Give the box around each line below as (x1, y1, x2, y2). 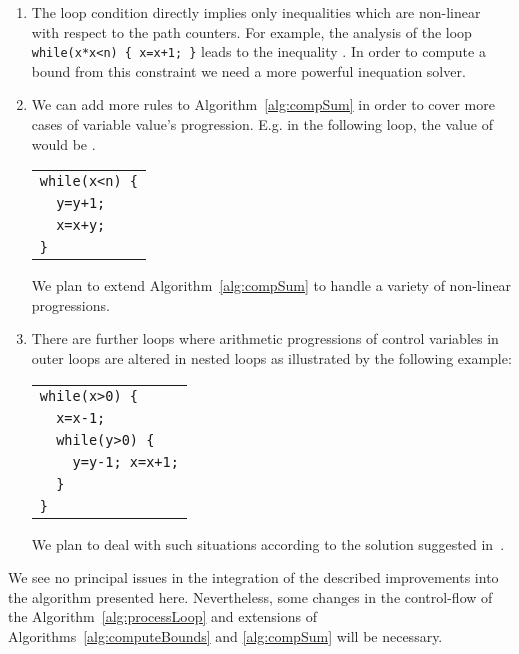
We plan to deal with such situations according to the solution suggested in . (31, 533, 505, 554)
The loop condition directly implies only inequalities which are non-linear (31, 2, 481, 22)
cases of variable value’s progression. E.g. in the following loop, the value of (31, 114, 493, 135)
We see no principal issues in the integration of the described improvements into (8, 567, 499, 588)
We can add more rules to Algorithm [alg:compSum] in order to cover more (31, 94, 495, 115)
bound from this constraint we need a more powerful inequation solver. (31, 60, 466, 81)
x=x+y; (56, 217, 106, 234)
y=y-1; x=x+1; (72, 453, 179, 470)
